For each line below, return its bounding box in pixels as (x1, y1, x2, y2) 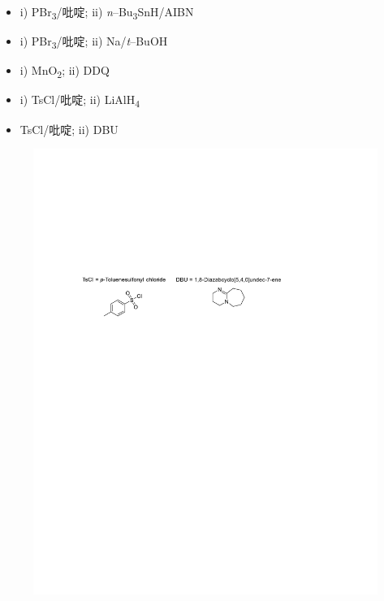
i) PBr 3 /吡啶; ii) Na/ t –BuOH (19, 32, 168, 51)
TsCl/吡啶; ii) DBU (19, 120, 119, 137)
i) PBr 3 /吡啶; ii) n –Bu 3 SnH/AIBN (19, 3, 194, 22)
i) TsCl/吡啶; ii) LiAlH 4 (19, 91, 140, 110)
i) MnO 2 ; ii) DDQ (19, 62, 110, 81)
